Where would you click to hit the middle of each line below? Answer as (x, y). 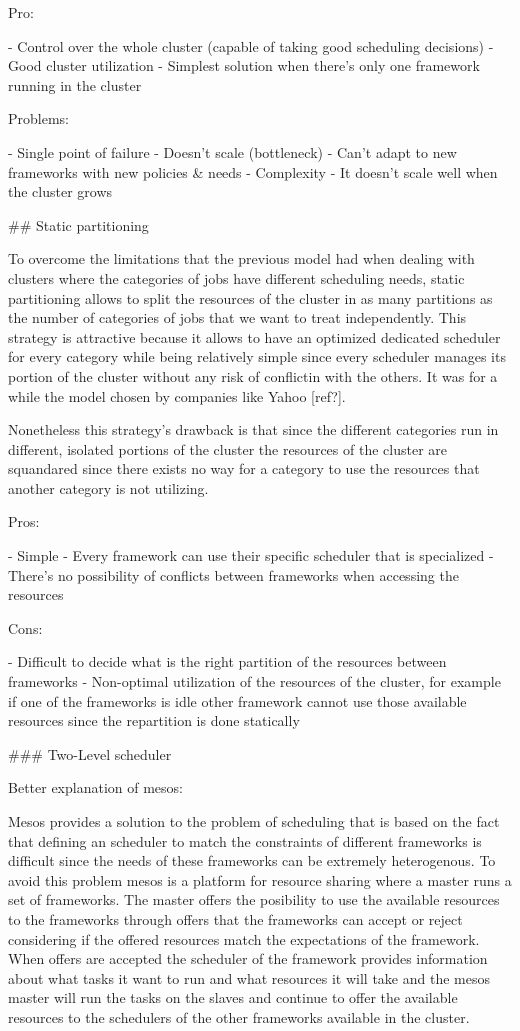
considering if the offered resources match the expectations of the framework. (244, 938)
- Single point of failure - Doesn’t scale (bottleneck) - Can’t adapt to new (232, 151)
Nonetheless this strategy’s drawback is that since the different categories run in (253, 429)
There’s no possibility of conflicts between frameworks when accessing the (233, 574)
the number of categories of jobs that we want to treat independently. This (237, 317)
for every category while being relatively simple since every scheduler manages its (257, 356)
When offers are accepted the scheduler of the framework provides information (248, 958)
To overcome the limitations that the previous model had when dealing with (241, 258)
